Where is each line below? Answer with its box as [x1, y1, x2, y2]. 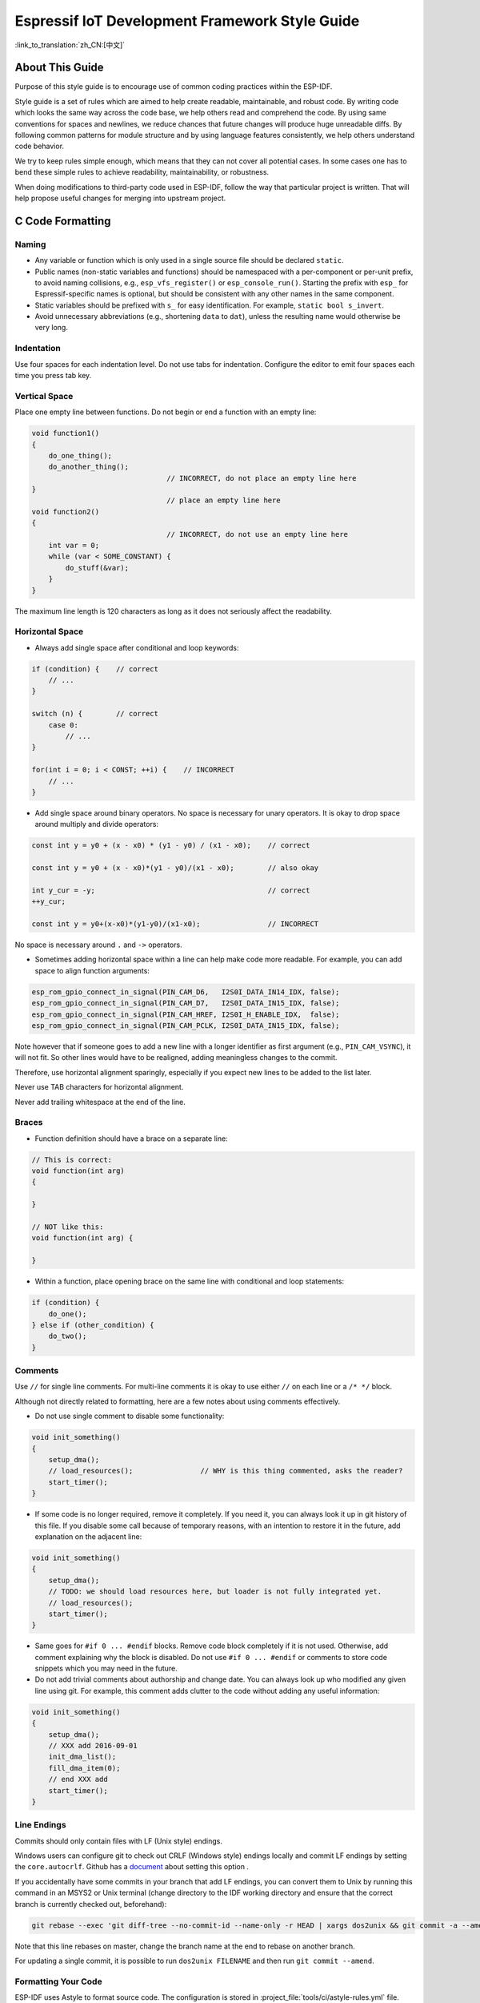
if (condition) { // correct [31, 664, 159, 673]
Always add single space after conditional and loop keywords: [34, 643, 239, 652]
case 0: [48, 720, 79, 729]
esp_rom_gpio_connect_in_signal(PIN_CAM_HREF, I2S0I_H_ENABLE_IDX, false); [31, 1010, 340, 1019]
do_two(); [48, 1332, 87, 1341]
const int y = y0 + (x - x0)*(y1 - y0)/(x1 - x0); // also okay [31, 864, 319, 873]
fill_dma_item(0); [48, 1763, 121, 1772]
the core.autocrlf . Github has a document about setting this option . [14, 1862, 250, 1872]
